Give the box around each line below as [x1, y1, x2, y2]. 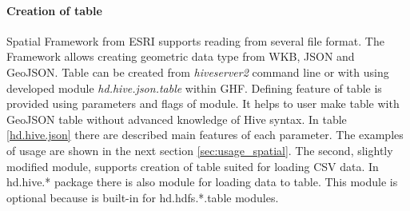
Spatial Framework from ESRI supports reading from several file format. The [6, 32, 384, 49]
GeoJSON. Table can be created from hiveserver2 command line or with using [6, 63, 389, 80]
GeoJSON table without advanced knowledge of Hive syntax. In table [6, 110, 347, 127]
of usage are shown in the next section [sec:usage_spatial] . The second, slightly [6, 141, 393, 158]
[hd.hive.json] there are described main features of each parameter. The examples [6, 126, 404, 143]
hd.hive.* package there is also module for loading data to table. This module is [6, 173, 398, 190]
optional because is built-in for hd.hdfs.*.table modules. [6, 189, 279, 205]
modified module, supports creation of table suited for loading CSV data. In [6, 157, 379, 174]
